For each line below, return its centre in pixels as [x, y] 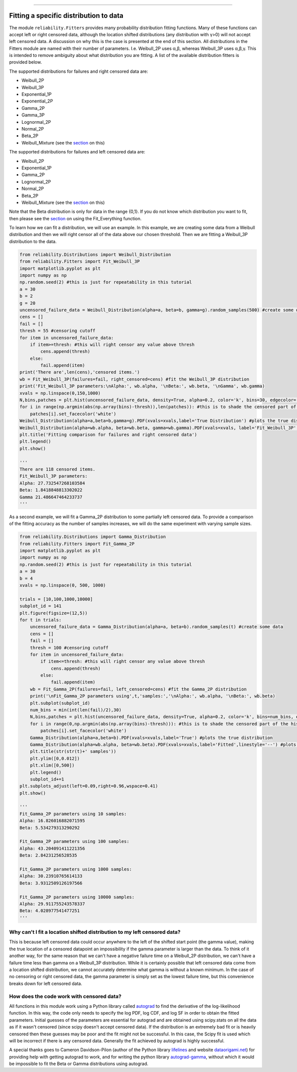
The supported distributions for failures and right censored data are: [79, 71]
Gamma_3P [33, 115]
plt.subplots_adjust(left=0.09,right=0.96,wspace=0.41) [89, 786]
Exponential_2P [37, 101]
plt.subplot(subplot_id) [60, 703]
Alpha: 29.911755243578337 [52, 904]
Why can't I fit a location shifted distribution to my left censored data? [95, 932]
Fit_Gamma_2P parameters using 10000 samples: [77, 897]
